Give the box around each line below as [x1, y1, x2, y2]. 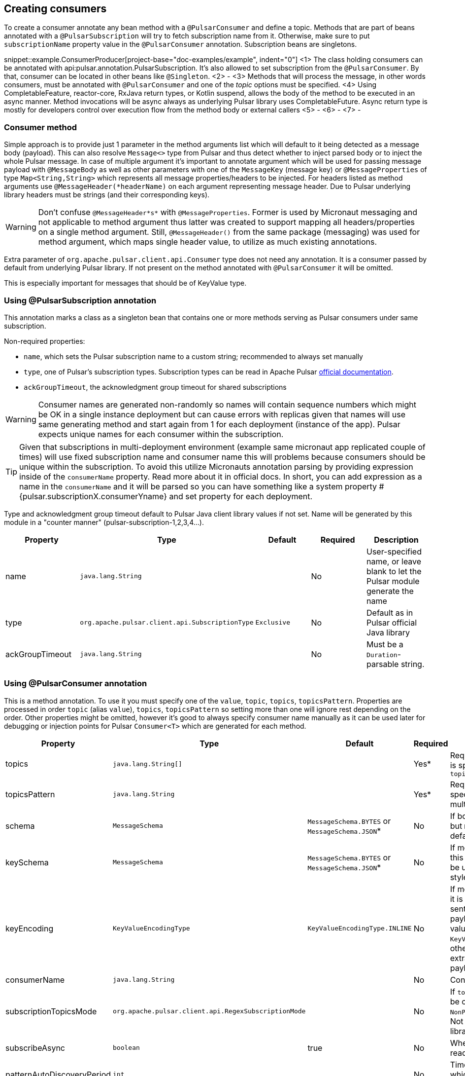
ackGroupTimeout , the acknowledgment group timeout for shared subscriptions [24, 382, 287, 391]
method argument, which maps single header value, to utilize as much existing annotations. [38, 237, 377, 247]
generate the [366, 586, 414, 596]
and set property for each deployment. [169, 491, 313, 501]
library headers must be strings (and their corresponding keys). [4, 190, 210, 199]
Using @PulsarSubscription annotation [4, 295, 157, 305]
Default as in [366, 607, 413, 618]
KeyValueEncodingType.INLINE [307, 925, 412, 932]
